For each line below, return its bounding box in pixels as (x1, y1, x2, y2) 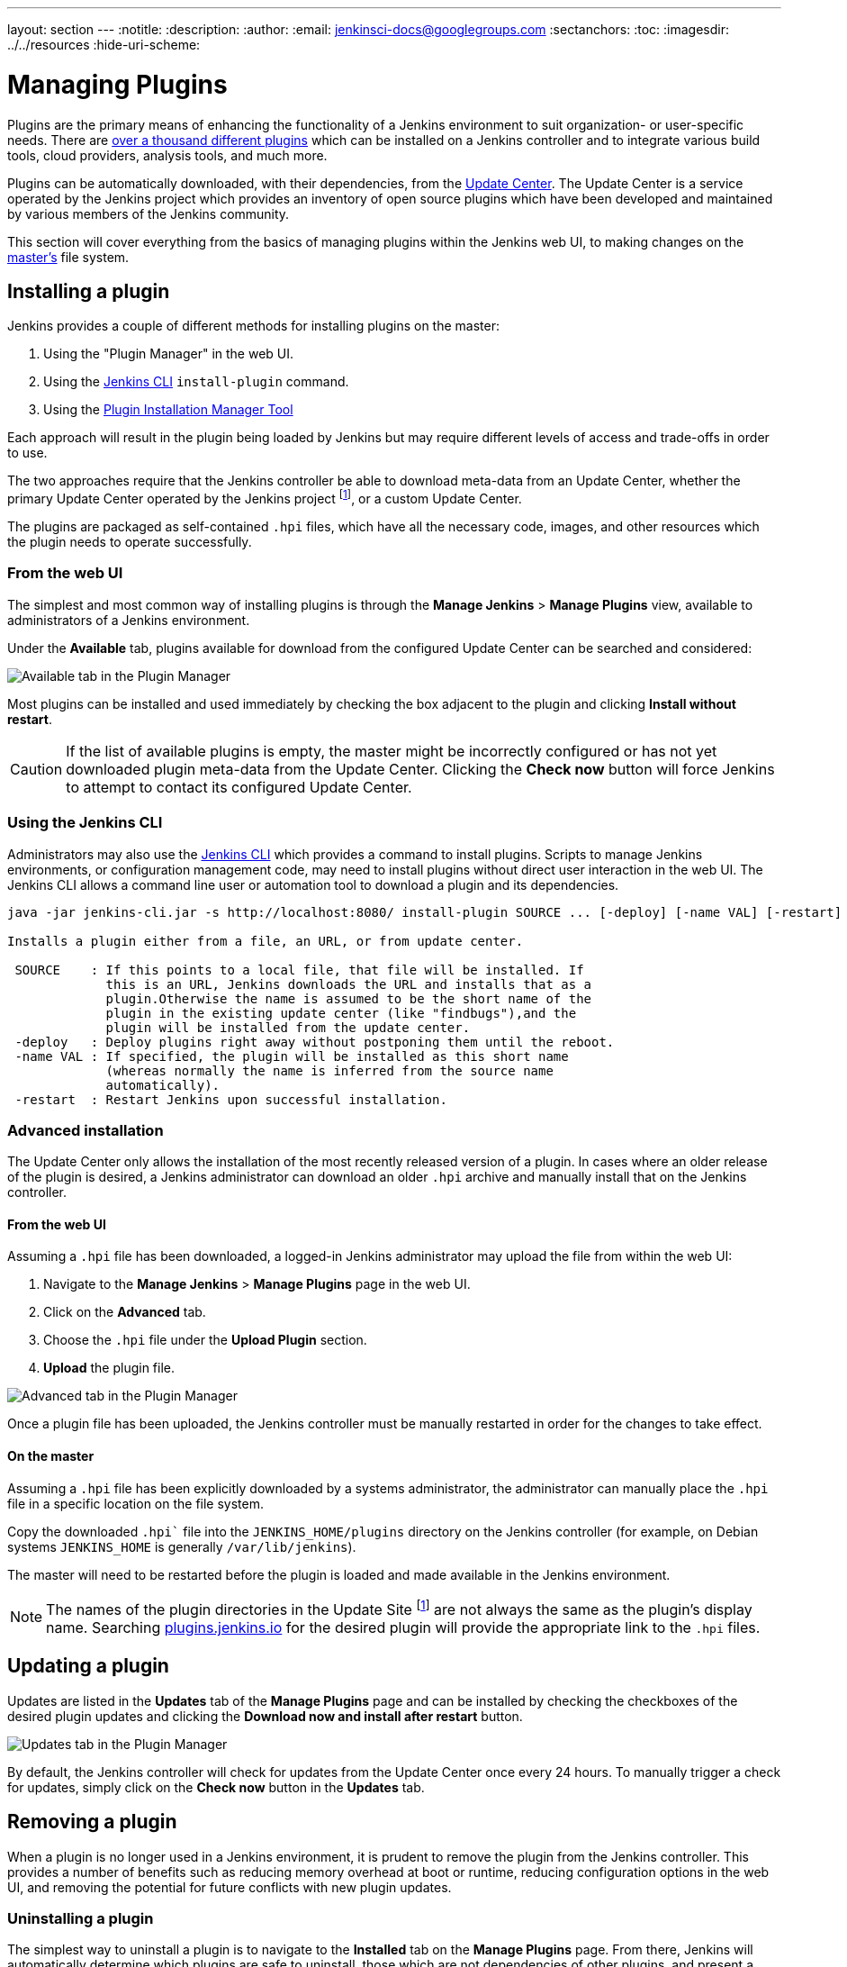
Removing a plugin (7, 1810, 177, 1834)
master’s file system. (7, 249, 130, 265)
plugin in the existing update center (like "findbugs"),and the (105, 1005, 577, 1020)
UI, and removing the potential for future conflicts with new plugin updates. (7, 1879, 452, 1895)
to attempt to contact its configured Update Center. (66, 777, 412, 796)
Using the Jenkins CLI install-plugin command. (43, 374, 349, 390)
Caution (10, 759, 63, 778)
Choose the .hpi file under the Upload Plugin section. (43, 1332, 367, 1348)
